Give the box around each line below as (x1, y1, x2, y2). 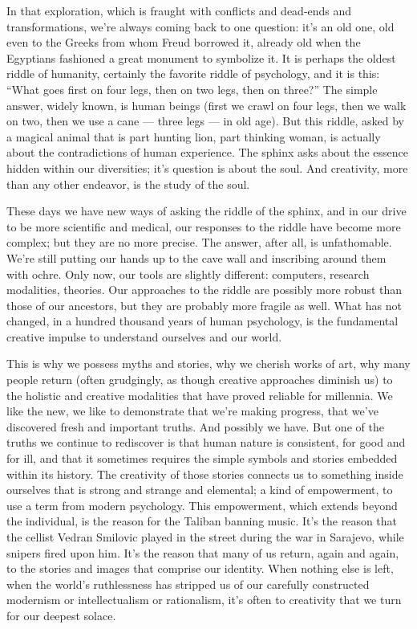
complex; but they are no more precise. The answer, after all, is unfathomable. (6, 234, 392, 251)
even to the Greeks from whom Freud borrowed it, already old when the (6, 34, 361, 51)
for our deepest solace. (6, 607, 116, 623)
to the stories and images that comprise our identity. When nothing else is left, (6, 560, 394, 577)
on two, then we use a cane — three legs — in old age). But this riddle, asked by (6, 112, 404, 129)
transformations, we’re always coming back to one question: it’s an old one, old (6, 18, 395, 35)
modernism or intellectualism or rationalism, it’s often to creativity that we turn (6, 591, 402, 608)
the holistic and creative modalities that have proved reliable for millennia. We (6, 386, 393, 403)
